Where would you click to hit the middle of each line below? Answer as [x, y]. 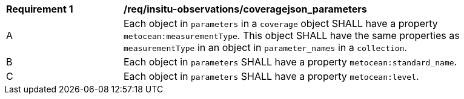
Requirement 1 [40, 9]
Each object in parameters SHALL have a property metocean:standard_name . [290, 62]
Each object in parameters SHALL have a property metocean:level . [271, 76]
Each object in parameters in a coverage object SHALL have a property [281, 23]
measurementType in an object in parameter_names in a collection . [266, 47]
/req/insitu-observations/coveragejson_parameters [245, 9]
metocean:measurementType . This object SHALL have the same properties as [292, 35]
